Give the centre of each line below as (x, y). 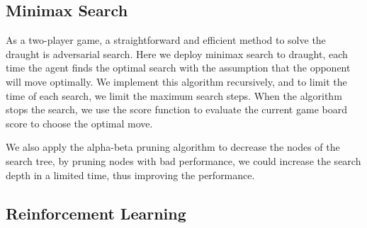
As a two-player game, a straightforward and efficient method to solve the (166, 40)
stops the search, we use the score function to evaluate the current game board (176, 109)
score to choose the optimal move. (79, 123)
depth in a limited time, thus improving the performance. (130, 175)
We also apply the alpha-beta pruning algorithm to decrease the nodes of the (173, 147)
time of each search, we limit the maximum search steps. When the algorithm (174, 95)
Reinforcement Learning (96, 213)
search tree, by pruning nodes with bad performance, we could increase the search (183, 160)
